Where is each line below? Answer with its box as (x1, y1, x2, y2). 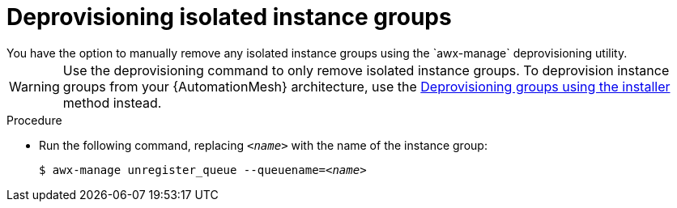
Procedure (6, 112, 62, 127)
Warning (9, 78, 60, 95)
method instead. (62, 94, 162, 111)
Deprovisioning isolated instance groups (6, 3, 452, 31)
